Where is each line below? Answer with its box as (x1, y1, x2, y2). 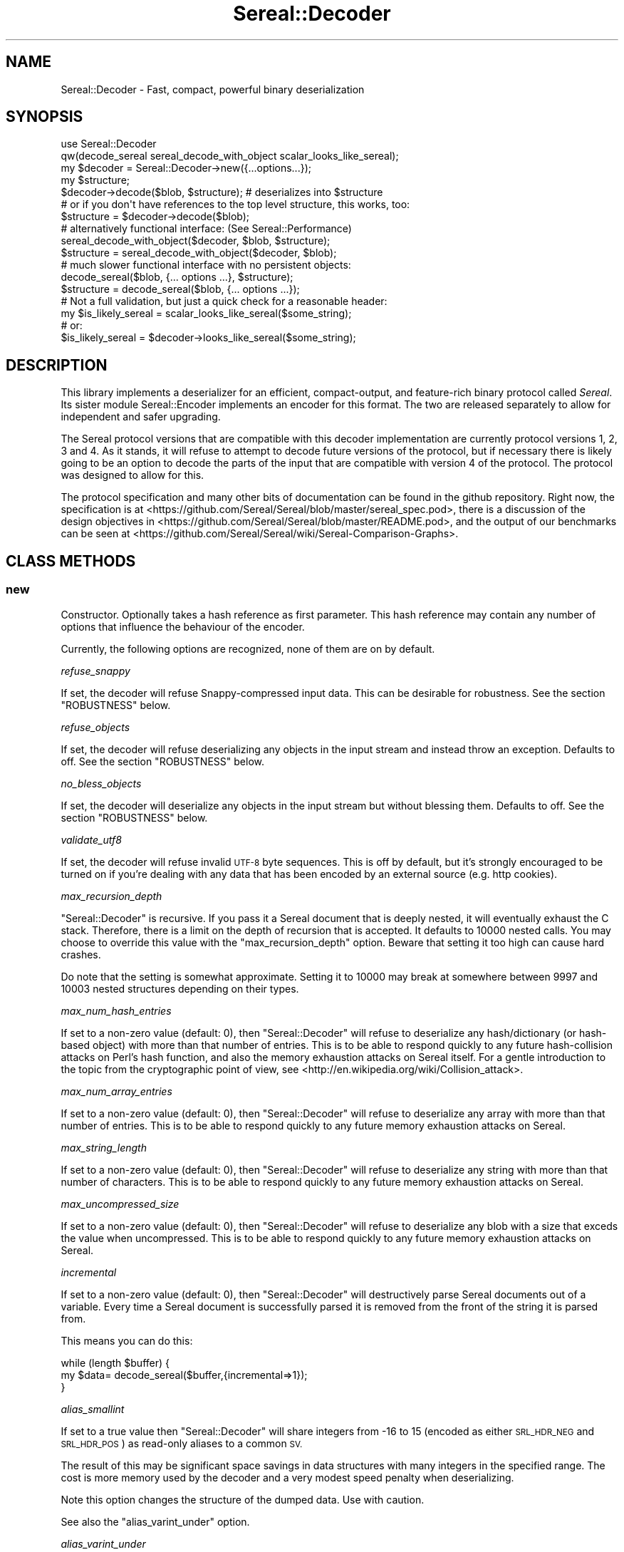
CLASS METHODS (6, 552, 136, 570)
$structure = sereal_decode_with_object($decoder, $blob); (61, 247, 337, 259)
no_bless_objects (61, 777, 142, 790)
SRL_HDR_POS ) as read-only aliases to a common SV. (61, 1437, 303, 1449)
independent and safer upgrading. (61, 410, 221, 423)
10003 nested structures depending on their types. (61, 982, 299, 995)
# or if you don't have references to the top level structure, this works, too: (61, 198, 410, 211)
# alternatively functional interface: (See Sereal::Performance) (61, 222, 352, 235)
